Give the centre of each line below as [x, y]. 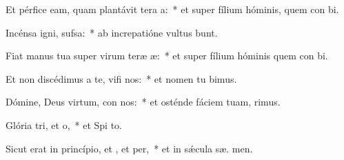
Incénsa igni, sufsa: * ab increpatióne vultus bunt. [112, 32]
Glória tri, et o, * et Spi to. [64, 124]
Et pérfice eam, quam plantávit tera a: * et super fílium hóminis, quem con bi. [172, 9]
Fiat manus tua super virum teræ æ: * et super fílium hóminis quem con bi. [167, 56]
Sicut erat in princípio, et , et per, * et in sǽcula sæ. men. [129, 148]
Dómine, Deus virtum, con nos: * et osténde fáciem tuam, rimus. [143, 102]
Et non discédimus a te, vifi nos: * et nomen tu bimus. [121, 78]
